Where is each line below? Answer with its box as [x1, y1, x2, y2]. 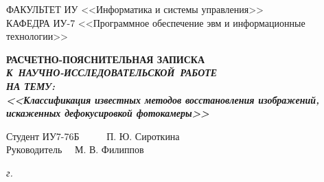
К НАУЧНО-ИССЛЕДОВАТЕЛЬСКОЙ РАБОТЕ [6, 65, 218, 80]
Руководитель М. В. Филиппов [6, 142, 144, 157]
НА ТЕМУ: [6, 78, 56, 93]
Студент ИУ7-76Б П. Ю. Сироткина [6, 128, 180, 143]
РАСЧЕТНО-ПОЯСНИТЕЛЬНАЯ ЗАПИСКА [6, 52, 205, 66]
